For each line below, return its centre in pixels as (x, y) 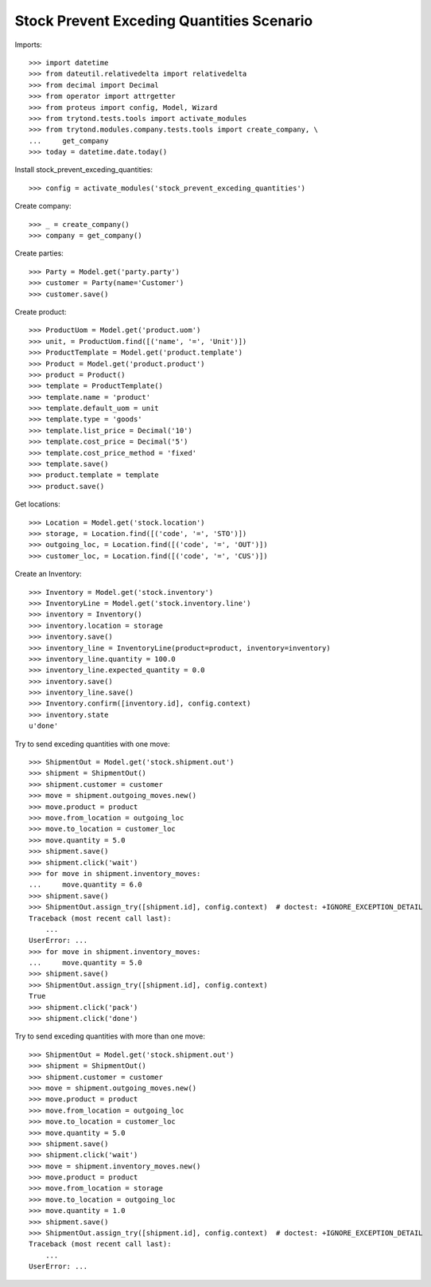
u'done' (44, 726)
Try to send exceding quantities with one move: (92, 744)
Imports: (29, 45)
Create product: (41, 311)
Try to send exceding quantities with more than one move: (110, 1036)
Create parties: (39, 253)
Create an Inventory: (49, 574)
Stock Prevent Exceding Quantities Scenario (164, 21)
